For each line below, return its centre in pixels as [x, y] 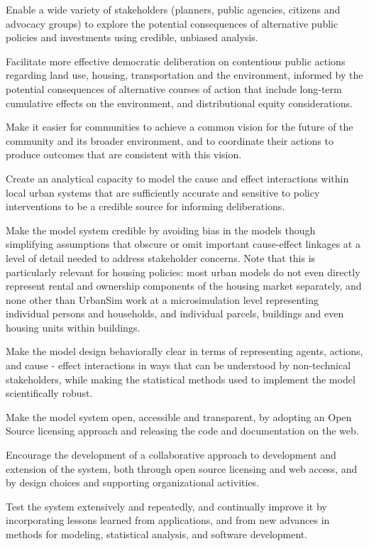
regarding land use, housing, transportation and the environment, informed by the [184, 75]
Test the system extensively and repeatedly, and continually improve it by [166, 506]
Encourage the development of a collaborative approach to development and [171, 455]
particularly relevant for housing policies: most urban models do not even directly [183, 272]
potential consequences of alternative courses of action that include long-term [174, 88]
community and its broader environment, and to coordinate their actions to [170, 140]
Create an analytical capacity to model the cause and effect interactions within [177, 178]
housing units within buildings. [73, 327]
